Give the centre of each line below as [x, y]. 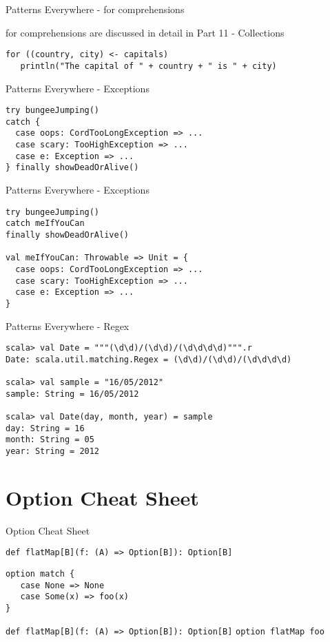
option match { [40, 574]
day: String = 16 [45, 428]
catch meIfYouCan [45, 224]
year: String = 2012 [53, 452]
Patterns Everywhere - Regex [68, 325]
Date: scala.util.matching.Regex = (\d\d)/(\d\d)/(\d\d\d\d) [149, 359]
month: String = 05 [50, 440]
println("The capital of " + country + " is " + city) [148, 66]
